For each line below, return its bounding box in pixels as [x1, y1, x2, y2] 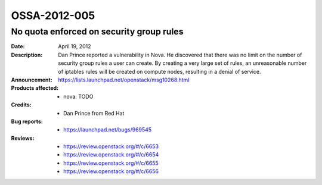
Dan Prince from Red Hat [63, 109, 125, 117]
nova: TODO [63, 93, 94, 100]
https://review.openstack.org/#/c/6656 [63, 168, 159, 175]
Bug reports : [11, 118, 43, 125]
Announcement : [11, 76, 53, 83]
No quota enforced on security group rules [11, 26, 184, 37]
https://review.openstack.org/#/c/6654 [63, 151, 159, 158]
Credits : [11, 101, 32, 108]
